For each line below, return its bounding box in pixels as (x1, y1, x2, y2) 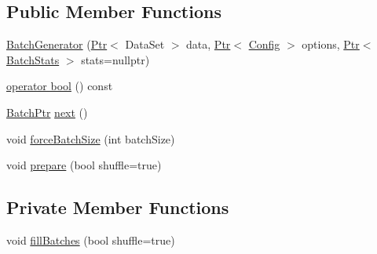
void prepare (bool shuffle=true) (6, 157, 162, 173)
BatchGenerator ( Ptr (6, 36, 108, 53)
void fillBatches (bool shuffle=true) (6, 231, 175, 248)
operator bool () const (6, 78, 113, 94)
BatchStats (6, 51, 60, 67)
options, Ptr (302, 36, 360, 53)
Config (248, 36, 280, 53)
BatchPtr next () (6, 103, 88, 120)
